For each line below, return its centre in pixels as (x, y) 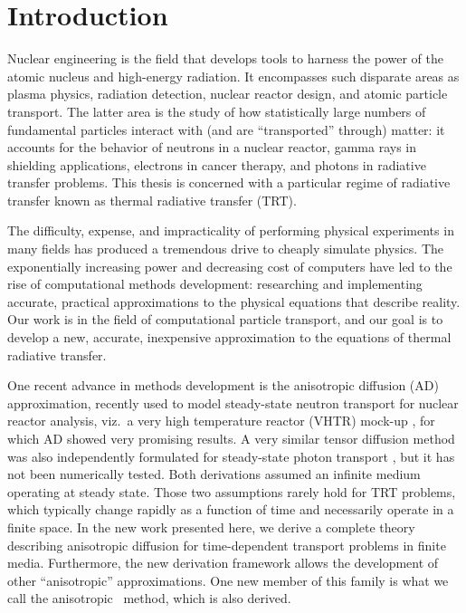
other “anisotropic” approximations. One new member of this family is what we (228, 580)
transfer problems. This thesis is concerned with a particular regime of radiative (229, 182)
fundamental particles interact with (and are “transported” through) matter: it (226, 129)
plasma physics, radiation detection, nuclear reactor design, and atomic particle (228, 94)
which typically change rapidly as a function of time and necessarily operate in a (231, 509)
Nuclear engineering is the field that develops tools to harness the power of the (225, 58)
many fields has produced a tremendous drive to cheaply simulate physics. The (226, 249)
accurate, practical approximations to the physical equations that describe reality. (234, 301)
